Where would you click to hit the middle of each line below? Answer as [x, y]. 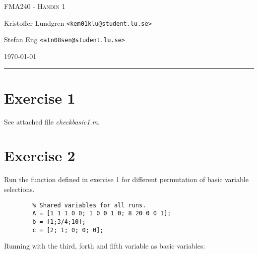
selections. [19, 189]
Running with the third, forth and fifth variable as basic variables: [105, 246]
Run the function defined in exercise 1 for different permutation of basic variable [126, 179]
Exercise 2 [40, 156]
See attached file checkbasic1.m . [52, 121]
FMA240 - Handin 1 [35, 6]
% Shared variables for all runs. [89, 205]
